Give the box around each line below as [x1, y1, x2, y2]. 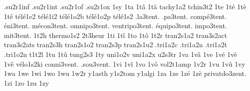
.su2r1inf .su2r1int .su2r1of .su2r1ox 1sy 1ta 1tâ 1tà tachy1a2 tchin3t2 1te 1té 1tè [4, 1, 247, 11]
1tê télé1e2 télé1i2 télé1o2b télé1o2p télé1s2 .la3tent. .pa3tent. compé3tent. [4, 11, 227, 21]
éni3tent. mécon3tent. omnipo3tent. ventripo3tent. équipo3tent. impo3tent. [4, 20, 227, 31]
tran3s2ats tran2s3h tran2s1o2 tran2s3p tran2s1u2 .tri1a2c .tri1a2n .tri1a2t [4, 39, 227, 50]
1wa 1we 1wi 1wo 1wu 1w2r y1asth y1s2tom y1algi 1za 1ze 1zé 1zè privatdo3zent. [4, 68, 247, 78]
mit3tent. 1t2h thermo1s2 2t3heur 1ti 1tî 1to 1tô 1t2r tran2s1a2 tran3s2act [4, 30, 227, 40]
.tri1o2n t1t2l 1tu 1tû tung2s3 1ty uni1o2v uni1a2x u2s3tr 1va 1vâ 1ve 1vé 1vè [4, 49, 237, 59]
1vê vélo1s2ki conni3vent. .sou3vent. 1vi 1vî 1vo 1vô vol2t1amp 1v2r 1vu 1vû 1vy [4, 58, 246, 69]
